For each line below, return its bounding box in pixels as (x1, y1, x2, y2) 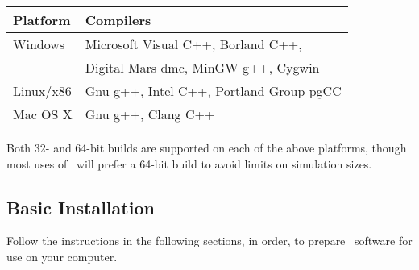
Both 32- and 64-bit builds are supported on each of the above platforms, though (6, 139, 407, 156)
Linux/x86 (13, 81, 72, 100)
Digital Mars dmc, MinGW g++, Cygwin (85, 58, 320, 77)
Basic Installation (6, 194, 155, 219)
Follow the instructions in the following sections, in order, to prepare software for (6, 232, 413, 249)
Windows (13, 35, 65, 53)
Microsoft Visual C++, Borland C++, (85, 35, 302, 53)
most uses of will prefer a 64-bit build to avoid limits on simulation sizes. (6, 155, 372, 172)
